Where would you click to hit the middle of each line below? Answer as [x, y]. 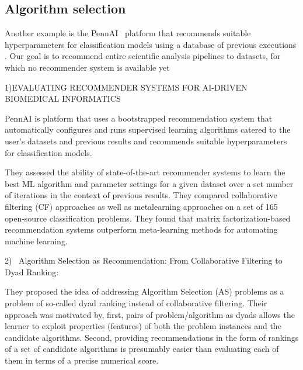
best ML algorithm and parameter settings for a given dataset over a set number [149, 183]
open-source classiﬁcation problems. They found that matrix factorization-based [148, 218]
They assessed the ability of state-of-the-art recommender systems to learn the [145, 172]
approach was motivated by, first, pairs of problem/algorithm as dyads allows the [150, 314]
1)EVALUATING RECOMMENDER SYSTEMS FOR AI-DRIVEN [126, 87]
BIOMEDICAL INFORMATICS [63, 98]
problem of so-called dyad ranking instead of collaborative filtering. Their [136, 303]
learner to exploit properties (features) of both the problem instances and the [143, 326]
